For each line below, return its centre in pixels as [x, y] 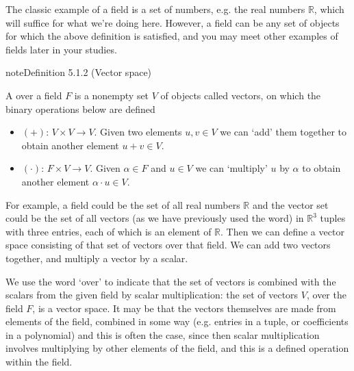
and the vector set [290, 204]
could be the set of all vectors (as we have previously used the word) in [155, 218]
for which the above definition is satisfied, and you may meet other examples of [172, 36]
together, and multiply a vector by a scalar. [97, 258]
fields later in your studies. [61, 49]
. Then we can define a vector [282, 231]
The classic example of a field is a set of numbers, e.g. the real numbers [155, 9]
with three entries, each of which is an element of [109, 231]
